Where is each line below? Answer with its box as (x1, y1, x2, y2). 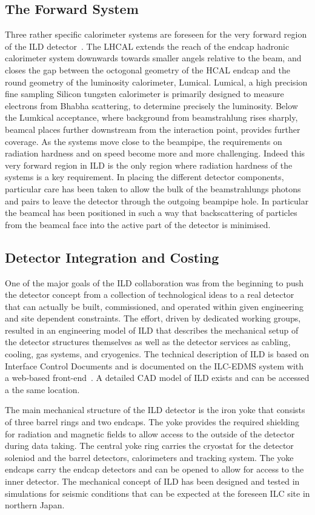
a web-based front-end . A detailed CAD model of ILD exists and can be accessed (5, 371, 310, 384)
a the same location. (5, 383, 80, 396)
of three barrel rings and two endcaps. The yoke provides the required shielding (5, 416, 299, 428)
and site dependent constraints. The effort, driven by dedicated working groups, (5, 312, 301, 325)
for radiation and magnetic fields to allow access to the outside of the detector (5, 427, 295, 440)
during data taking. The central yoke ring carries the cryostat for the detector (5, 439, 294, 452)
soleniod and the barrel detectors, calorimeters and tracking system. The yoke (5, 451, 294, 463)
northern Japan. (5, 499, 65, 511)
